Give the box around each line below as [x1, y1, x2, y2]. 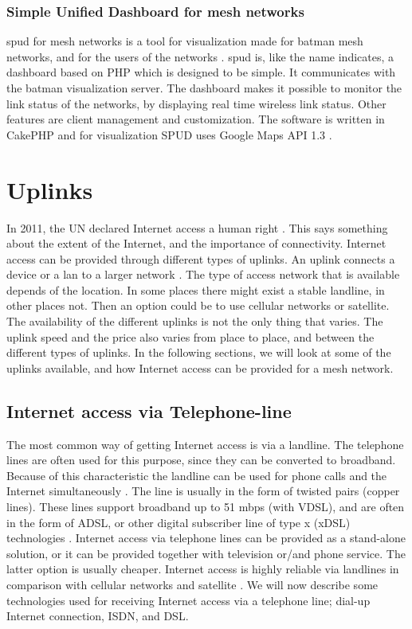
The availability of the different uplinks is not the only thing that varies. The [6, 313, 383, 330]
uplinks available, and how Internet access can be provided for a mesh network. [6, 359, 394, 376]
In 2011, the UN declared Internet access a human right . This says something [6, 219, 388, 236]
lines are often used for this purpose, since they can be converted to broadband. [6, 451, 396, 468]
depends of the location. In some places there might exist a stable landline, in [6, 281, 385, 298]
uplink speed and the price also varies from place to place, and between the [6, 328, 375, 345]
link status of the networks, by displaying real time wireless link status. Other [6, 95, 386, 111]
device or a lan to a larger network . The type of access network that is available [6, 266, 400, 283]
